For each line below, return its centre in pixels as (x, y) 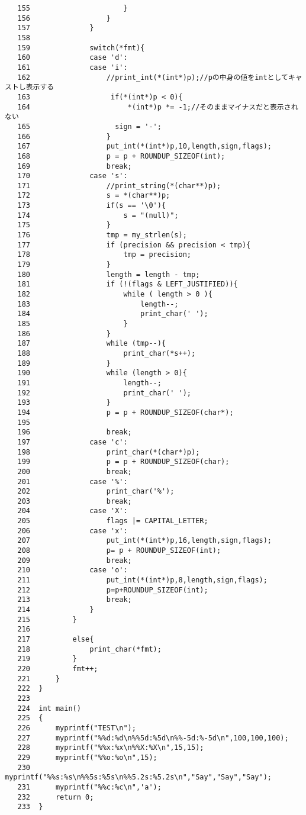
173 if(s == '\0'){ (92, 206)
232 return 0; (56, 797)
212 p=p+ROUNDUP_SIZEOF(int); (113, 590)
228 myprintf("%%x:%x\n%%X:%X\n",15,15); (111, 748)
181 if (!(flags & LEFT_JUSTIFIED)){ (128, 284)
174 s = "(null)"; (98, 215)
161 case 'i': (73, 67)
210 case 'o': (73, 570)
